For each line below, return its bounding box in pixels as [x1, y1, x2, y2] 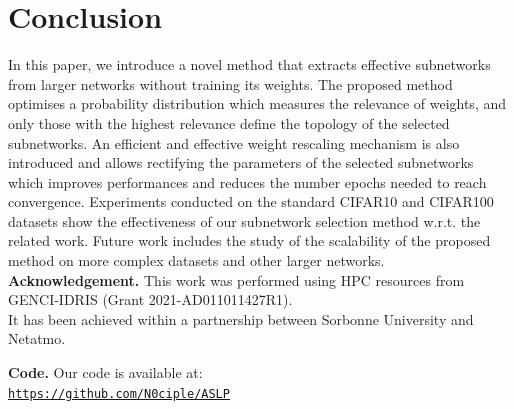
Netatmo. [8, 328, 66, 349]
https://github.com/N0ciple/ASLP [8, 386, 230, 401]
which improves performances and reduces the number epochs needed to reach [8, 171, 487, 192]
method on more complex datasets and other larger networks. [8, 250, 385, 271]
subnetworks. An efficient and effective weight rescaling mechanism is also [8, 132, 460, 153]
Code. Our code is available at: [8, 362, 203, 383]
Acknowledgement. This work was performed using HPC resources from [8, 269, 465, 290]
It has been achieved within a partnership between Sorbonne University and [8, 308, 474, 329]
